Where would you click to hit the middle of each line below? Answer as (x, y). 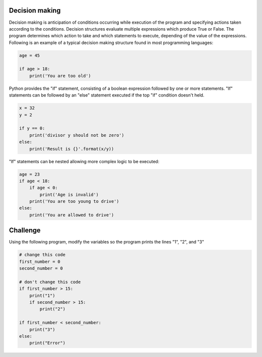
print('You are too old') (60, 76)
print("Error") (47, 343)
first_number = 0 (40, 261)
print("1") (42, 295)
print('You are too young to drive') (74, 202)
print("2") (52, 309)
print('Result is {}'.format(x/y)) (72, 149)
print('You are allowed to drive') (72, 215)
